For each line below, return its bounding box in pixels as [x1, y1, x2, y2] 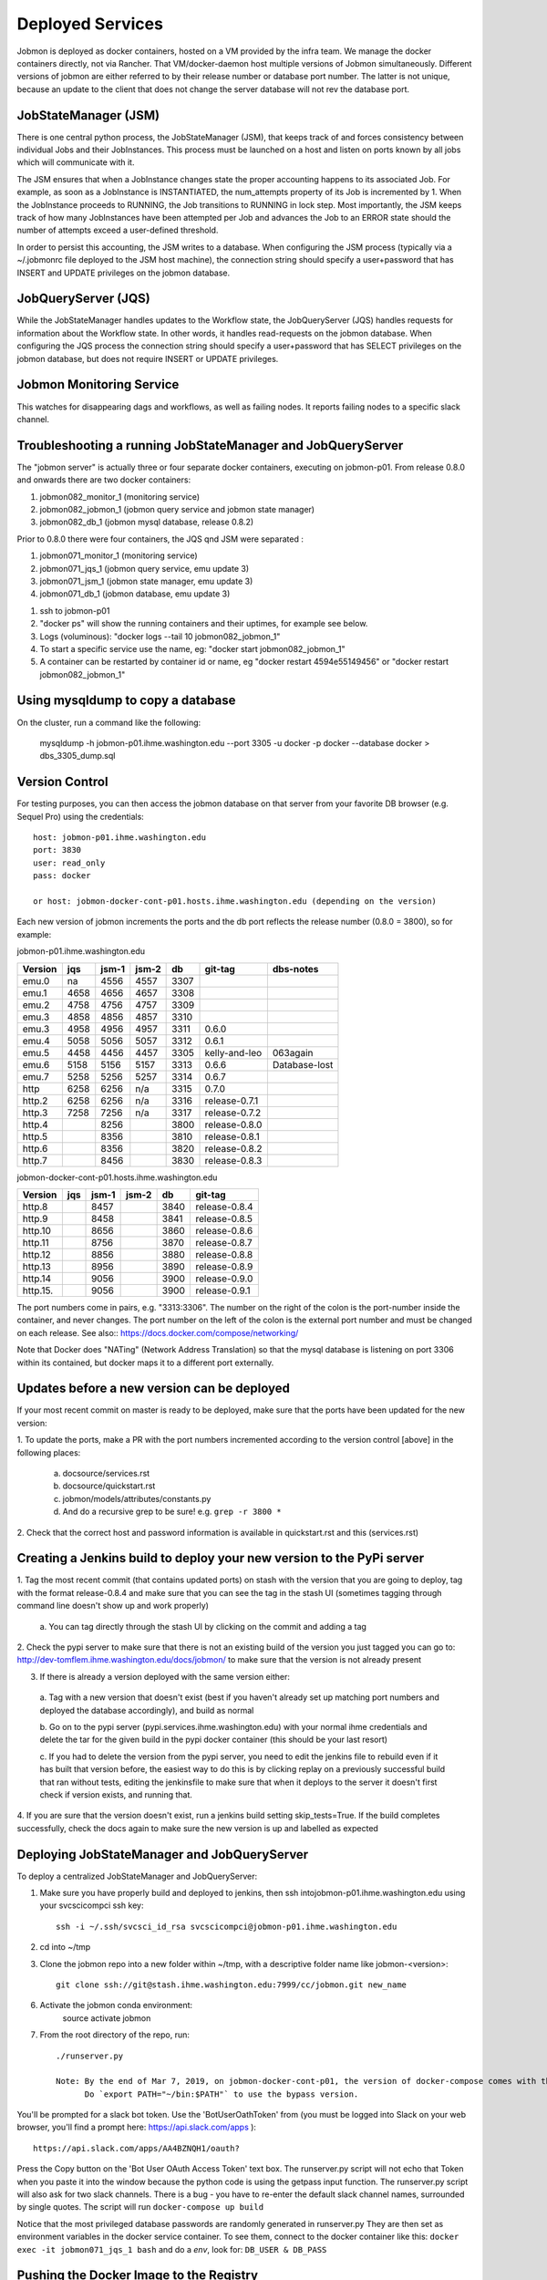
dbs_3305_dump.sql [39, 751, 116, 762]
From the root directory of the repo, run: [39, 2029, 191, 2040]
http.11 [22, 1236, 49, 1249]
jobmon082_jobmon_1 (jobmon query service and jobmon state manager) [39, 503, 315, 514]
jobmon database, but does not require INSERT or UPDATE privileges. [16, 353, 279, 364]
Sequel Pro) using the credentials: [16, 811, 145, 822]
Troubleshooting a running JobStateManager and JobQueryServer [16, 438, 404, 453]
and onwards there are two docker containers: [16, 474, 191, 485]
